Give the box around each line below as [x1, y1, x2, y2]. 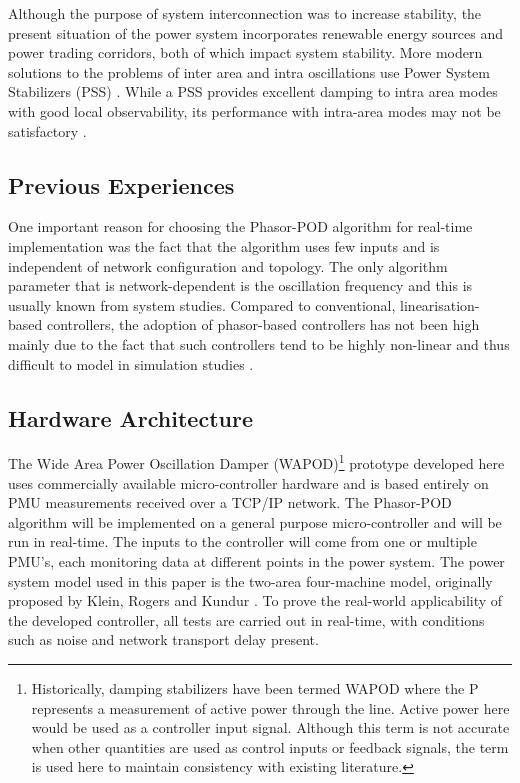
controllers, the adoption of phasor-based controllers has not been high [46, 314, 480, 335]
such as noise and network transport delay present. [8, 629, 319, 650]
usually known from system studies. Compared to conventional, [8, 294, 396, 315]
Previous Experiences [8, 169, 235, 200]
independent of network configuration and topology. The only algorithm [8, 255, 448, 276]
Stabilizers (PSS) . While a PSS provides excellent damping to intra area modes [8, 81, 498, 102]
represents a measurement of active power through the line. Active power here [31, 697, 510, 718]
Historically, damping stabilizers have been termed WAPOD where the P [31, 677, 479, 698]
